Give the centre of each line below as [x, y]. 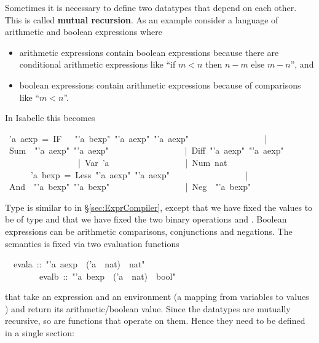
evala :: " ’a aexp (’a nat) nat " [79, 264]
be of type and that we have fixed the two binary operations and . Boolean [146, 219]
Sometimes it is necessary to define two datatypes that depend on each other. [151, 7]
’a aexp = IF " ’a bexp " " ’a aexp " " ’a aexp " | [138, 138]
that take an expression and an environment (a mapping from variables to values [157, 297]
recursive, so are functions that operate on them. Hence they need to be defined [155, 321]
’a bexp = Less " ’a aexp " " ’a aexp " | [139, 174]
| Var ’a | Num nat [152, 162]
